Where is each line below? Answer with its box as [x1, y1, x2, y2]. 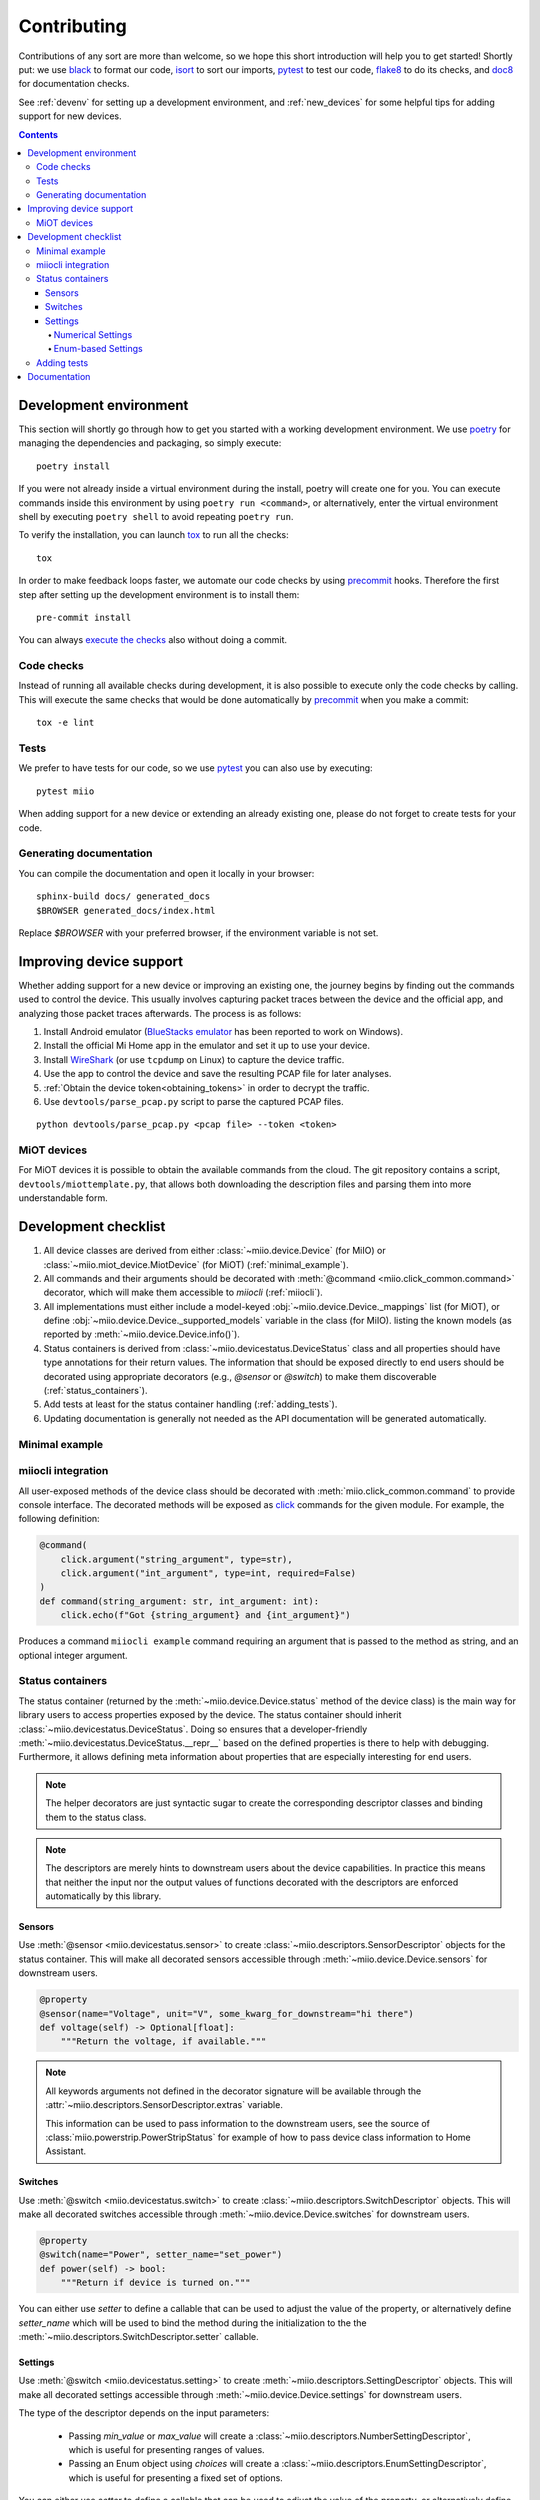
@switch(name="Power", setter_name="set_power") [39, 2249, 283, 2260]
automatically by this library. [45, 1890, 162, 1902]
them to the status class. [45, 1811, 147, 1823]
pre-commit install [36, 611, 132, 623]
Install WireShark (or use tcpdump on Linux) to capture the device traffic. [43, 1053, 345, 1065]
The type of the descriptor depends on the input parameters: [18, 2407, 270, 2419]
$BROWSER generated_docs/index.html [36, 905, 216, 916]
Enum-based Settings [53, 343, 144, 355]
